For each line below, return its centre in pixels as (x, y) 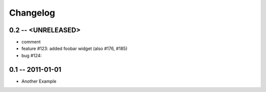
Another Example (39, 81)
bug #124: (32, 55)
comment (31, 42)
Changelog (32, 13)
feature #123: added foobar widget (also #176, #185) (74, 48)
